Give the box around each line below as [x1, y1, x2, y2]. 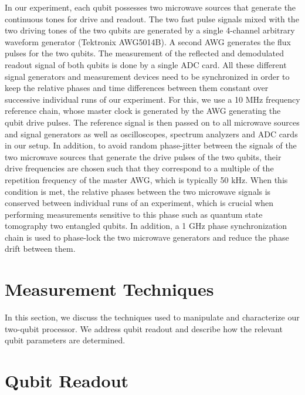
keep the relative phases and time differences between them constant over [5, 82, 269, 94]
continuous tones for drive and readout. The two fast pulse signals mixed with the [5, 12, 299, 25]
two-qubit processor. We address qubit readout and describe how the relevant [5, 322, 283, 335]
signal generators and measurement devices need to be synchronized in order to [5, 70, 290, 82]
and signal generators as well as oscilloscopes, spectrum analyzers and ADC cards [5, 127, 298, 140]
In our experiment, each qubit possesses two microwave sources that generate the [5, 1, 296, 13]
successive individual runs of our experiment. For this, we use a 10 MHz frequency [5, 93, 300, 105]
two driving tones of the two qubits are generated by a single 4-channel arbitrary [5, 24, 295, 36]
